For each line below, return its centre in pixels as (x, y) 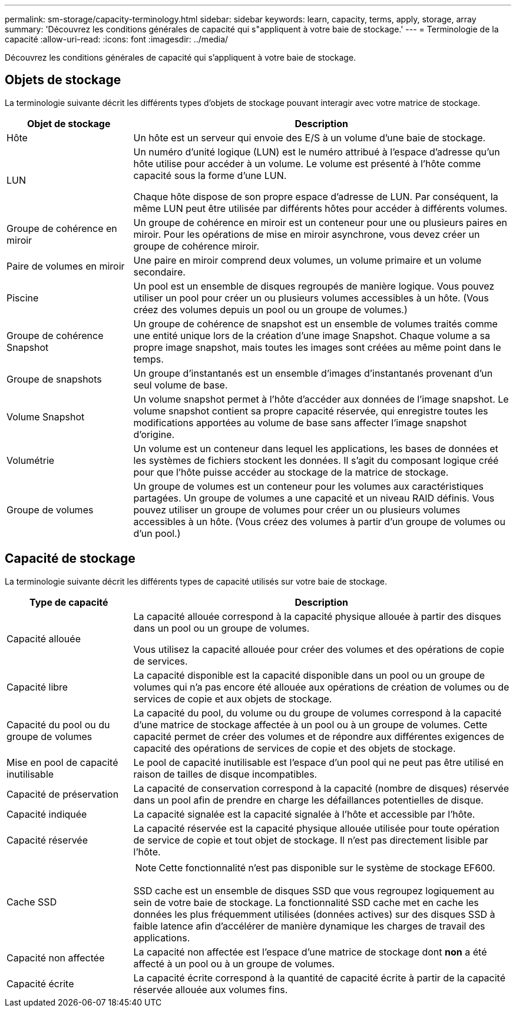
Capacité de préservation (63, 794)
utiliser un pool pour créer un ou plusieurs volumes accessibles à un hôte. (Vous (311, 298)
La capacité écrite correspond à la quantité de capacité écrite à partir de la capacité (319, 978)
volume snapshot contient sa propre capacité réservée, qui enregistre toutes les (311, 411)
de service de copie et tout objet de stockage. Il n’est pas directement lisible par (311, 840)
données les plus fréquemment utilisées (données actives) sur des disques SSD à (314, 914)
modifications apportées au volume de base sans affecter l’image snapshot (300, 422)
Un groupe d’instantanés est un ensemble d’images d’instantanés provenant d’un (313, 373)
